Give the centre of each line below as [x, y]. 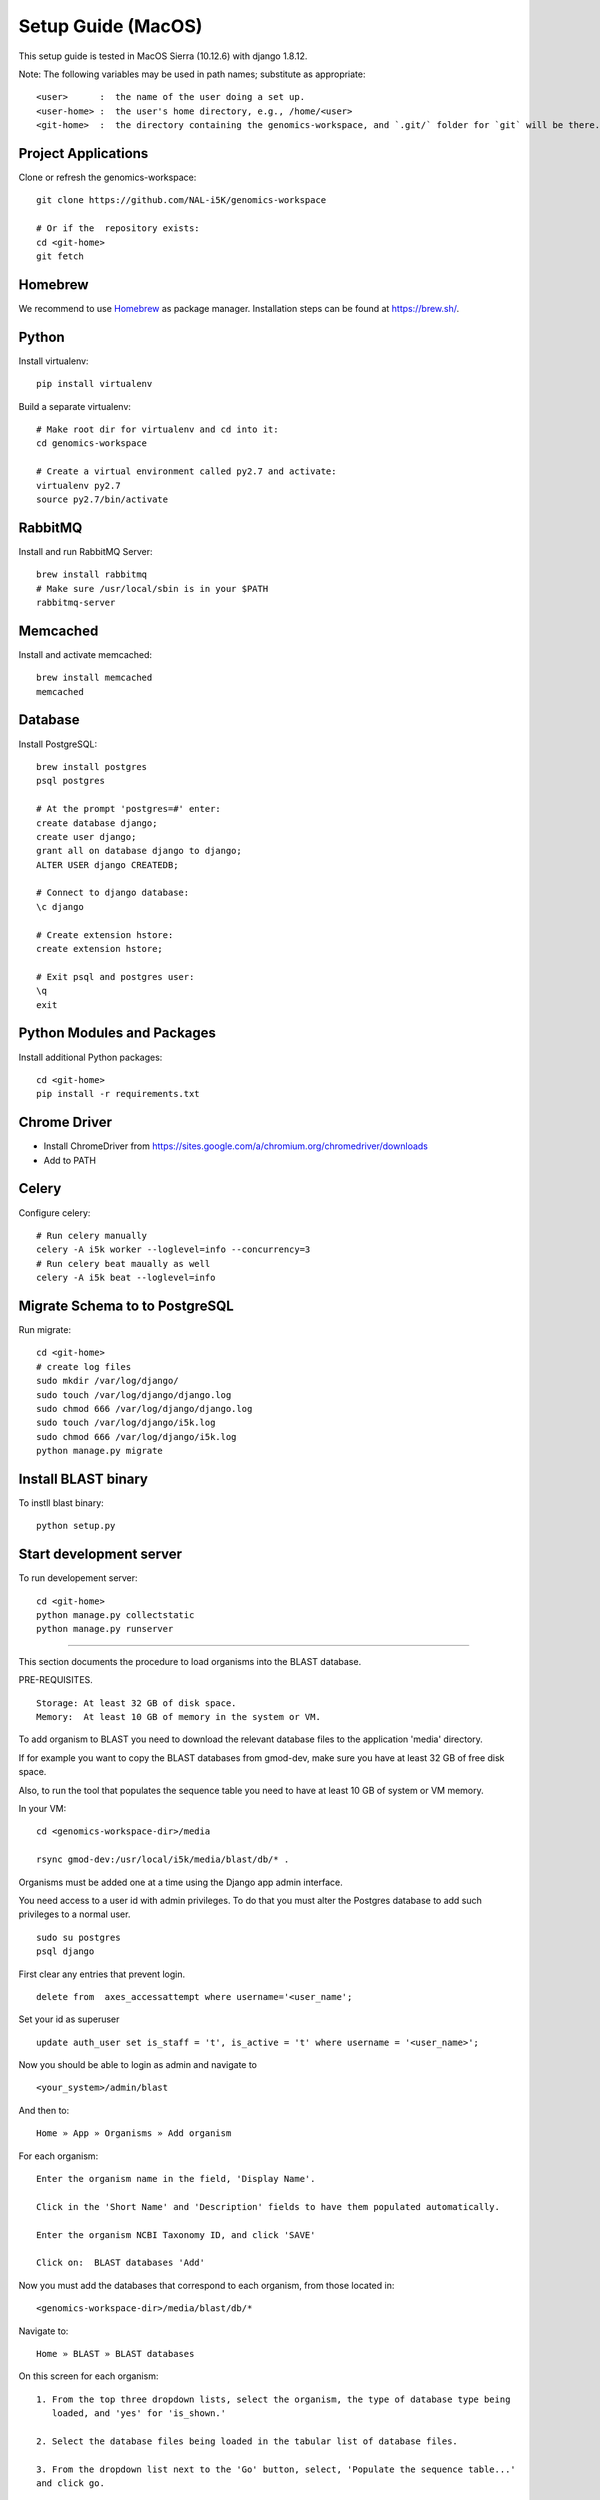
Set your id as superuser [69, 2019]
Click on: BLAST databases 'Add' [120, 2263]
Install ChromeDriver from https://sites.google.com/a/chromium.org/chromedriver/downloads [236, 1146]
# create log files [84, 1366]
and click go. [70, 2483]
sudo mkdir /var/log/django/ [107, 1381]
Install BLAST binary [83, 1478]
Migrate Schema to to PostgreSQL [126, 1305]
